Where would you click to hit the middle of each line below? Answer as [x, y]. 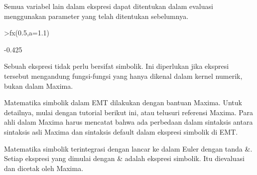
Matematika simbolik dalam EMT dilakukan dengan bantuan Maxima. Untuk [123, 102]
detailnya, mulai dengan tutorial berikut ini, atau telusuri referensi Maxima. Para [128, 112]
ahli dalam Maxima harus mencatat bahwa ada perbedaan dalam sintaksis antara [128, 122]
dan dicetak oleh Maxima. [44, 168]
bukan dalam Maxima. [39, 86]
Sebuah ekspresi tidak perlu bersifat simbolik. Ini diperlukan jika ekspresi [117, 66]
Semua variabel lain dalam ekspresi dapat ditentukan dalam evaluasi [109, 6]
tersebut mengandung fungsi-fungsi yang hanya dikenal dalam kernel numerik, [123, 76]
